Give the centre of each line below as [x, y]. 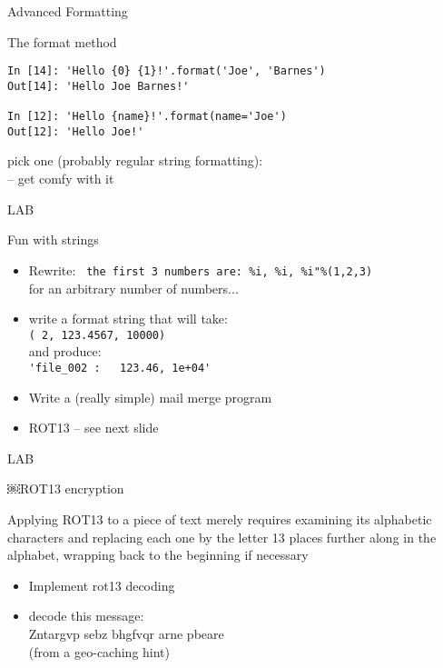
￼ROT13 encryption [66, 489]
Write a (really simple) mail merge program [150, 397]
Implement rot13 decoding [102, 585]
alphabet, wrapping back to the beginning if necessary [158, 555]
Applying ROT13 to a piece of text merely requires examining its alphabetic [220, 518]
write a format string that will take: [128, 319]
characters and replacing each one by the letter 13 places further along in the [222, 537]
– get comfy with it [61, 179]
